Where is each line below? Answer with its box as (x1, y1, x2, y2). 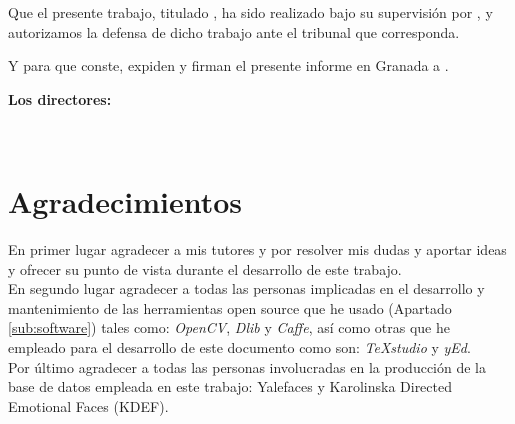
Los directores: (8, 88, 112, 109)
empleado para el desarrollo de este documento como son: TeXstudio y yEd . (8, 337, 471, 358)
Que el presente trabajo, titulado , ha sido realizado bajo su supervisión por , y (8, 2, 493, 22)
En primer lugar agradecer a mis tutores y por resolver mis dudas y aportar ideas (8, 239, 507, 260)
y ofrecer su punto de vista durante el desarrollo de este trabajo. (8, 258, 402, 279)
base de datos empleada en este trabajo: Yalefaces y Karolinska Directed (8, 376, 452, 397)
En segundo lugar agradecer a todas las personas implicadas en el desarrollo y (8, 278, 485, 299)
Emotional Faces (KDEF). (8, 395, 169, 416)
